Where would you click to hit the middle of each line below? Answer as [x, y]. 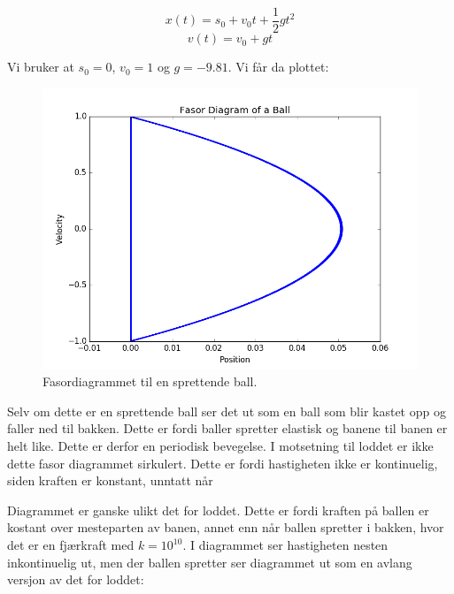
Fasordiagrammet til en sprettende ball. [150, 381]
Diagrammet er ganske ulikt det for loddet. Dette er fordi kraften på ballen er [218, 510]
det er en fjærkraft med [71, 544]
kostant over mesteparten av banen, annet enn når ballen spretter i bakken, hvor [226, 527]
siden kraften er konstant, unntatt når [110, 480]
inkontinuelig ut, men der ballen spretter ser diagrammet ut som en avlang [210, 562]
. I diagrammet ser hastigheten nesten [285, 544]
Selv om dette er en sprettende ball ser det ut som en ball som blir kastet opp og [227, 411]
